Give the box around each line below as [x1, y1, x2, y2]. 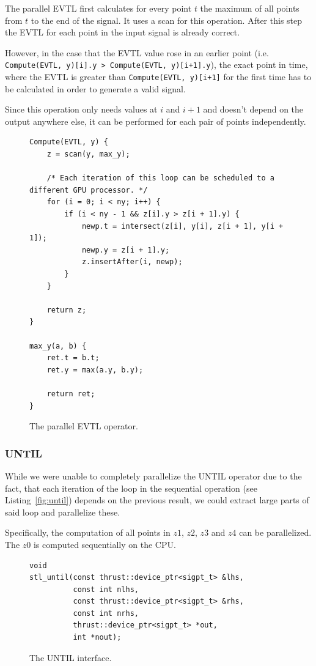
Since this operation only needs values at [5, 103, 158, 116]
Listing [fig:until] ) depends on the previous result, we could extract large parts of [5, 494, 309, 506]
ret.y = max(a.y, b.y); [46, 365, 144, 374]
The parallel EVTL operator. [29, 420, 138, 432]
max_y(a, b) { [29, 341, 87, 350]
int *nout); [73, 633, 122, 642]
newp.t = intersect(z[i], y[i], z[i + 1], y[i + [81, 221, 284, 231]
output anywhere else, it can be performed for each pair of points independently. [5, 114, 306, 127]
